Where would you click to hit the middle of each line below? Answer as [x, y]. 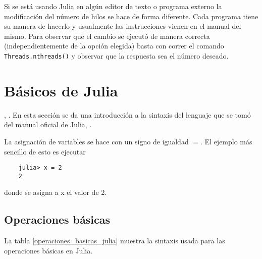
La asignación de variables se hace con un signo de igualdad [96, 141]
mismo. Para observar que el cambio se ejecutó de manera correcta [107, 36]
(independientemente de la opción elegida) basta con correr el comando [114, 46]
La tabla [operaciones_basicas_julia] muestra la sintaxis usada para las [115, 241]
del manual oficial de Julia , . [48, 124]
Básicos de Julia [61, 90]
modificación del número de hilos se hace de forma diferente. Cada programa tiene [131, 16]
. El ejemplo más [226, 141]
